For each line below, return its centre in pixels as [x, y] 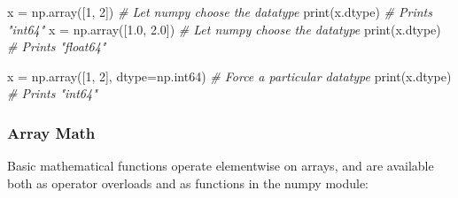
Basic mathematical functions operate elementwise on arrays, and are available [221, 166]
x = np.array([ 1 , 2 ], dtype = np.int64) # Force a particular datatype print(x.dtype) [229, 76]
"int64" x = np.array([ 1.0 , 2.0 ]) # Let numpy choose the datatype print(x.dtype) [224, 29]
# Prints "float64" [57, 46]
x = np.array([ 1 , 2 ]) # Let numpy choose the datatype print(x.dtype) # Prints [220, 11]
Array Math [51, 132]
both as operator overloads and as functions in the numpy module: [188, 183]
